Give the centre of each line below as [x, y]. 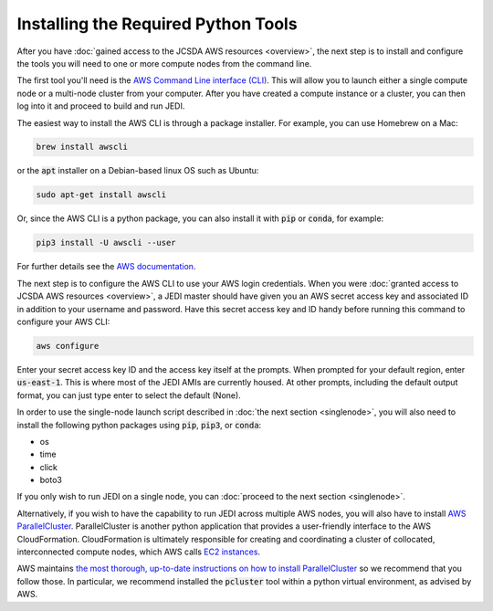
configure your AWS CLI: [63, 321]
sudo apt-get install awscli [101, 195]
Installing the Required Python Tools [157, 24]
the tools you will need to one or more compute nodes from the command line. [164, 63]
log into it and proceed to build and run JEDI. [101, 106]
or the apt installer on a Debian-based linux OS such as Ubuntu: [138, 171]
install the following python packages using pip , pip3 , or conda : [139, 425]
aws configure [68, 346]
